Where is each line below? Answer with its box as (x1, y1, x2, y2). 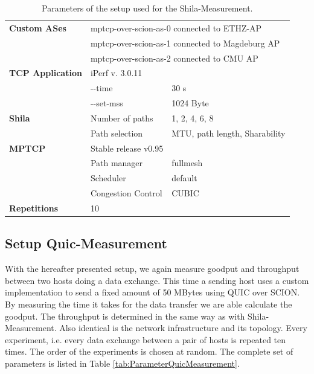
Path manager (90, 156, 143, 169)
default (171, 172, 197, 184)
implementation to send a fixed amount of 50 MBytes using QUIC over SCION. (5, 286, 300, 298)
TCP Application (9, 66, 82, 79)
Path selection (90, 126, 143, 139)
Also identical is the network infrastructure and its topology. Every (59, 321, 307, 334)
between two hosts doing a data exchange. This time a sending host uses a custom (5, 274, 309, 286)
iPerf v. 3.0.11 (90, 66, 143, 79)
